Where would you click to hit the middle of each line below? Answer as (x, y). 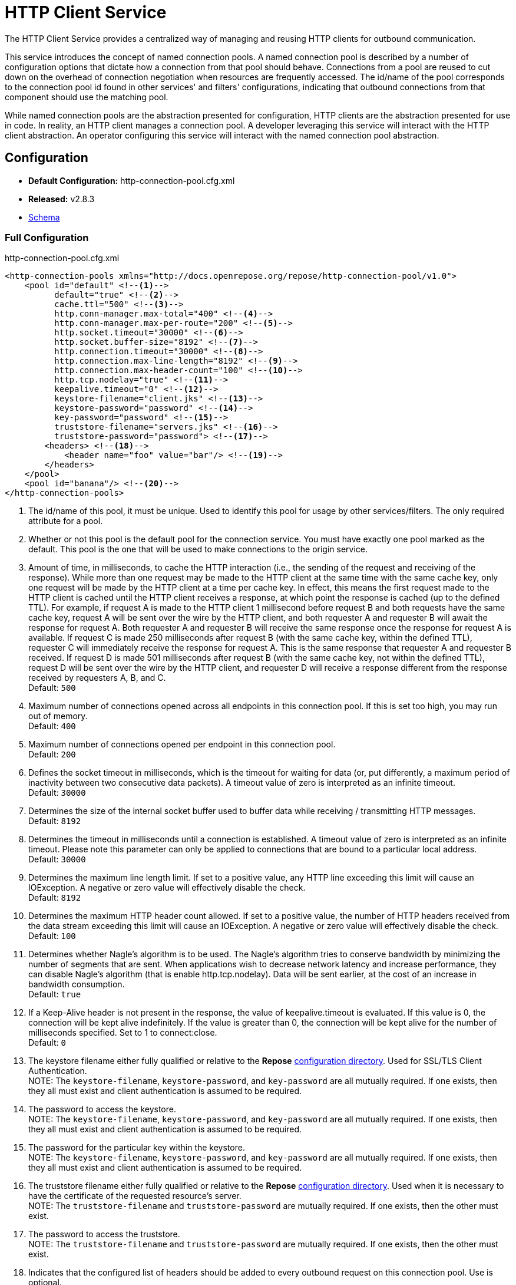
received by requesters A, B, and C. (97, 678)
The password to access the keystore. (102, 1109)
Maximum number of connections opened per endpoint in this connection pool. (182, 744)
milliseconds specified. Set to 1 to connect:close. (123, 1033)
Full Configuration (47, 237)
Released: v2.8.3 (62, 199)
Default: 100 (52, 936)
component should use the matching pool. (87, 97)
